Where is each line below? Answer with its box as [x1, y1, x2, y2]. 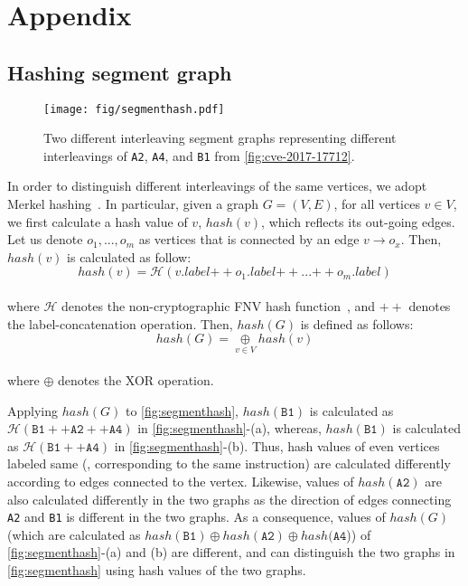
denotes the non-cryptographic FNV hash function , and [61, 297, 376, 316]
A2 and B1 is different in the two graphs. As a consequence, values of [7, 507, 386, 526]
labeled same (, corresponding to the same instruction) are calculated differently [7, 454, 451, 473]
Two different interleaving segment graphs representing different [43, 128, 397, 147]
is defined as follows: [300, 314, 414, 333]
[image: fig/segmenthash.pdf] [43, 102, 225, 116]
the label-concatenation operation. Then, [7, 314, 233, 333]
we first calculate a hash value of [7, 212, 188, 231]
